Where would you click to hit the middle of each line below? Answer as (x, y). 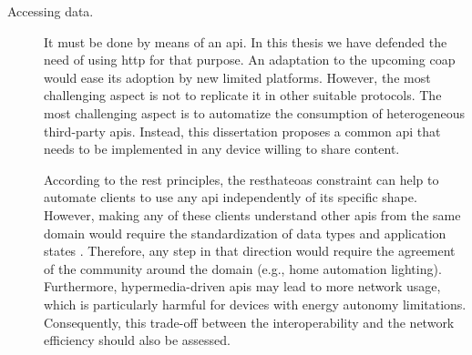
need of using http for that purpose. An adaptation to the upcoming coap (250, 60)
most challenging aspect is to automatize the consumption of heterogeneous (254, 112)
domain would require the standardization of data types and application (245, 233)
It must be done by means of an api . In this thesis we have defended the (246, 41)
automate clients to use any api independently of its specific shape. (231, 197)
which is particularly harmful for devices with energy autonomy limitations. (255, 304)
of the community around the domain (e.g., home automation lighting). (243, 268)
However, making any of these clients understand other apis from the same (252, 214)
